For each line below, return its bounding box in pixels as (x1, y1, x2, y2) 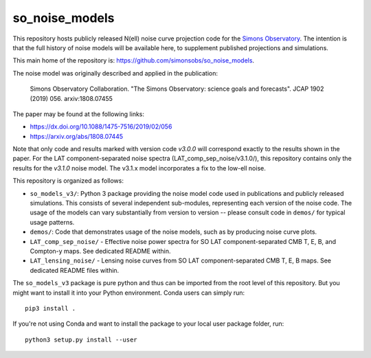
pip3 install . (25, 304, 76, 312)
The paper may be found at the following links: (12, 110, 144, 118)
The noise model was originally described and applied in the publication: (12, 69, 218, 77)
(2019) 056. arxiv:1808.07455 (30, 94, 113, 102)
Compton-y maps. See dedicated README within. (30, 247, 171, 255)
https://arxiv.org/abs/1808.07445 (30, 132, 124, 140)
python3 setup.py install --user (25, 335, 137, 344)
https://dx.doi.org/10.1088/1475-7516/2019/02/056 (30, 122, 172, 131)
